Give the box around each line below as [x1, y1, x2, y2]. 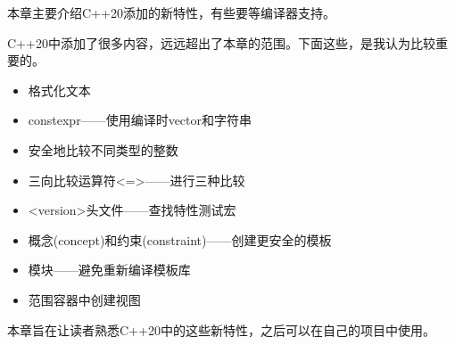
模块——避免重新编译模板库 [28, 260, 191, 279]
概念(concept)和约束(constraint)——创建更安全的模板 [28, 230, 332, 249]
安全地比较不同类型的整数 [28, 140, 178, 159]
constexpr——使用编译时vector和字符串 [28, 111, 252, 129]
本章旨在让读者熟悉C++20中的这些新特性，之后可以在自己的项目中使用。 [7, 320, 435, 339]
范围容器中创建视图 [28, 290, 141, 308]
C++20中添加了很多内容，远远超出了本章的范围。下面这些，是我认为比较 [7, 33, 435, 52]
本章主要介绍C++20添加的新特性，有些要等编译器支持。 [7, 4, 335, 21]
